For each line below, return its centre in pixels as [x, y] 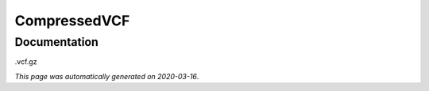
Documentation [56, 42]
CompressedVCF [72, 21]
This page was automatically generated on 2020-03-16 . [107, 76]
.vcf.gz [26, 62]
